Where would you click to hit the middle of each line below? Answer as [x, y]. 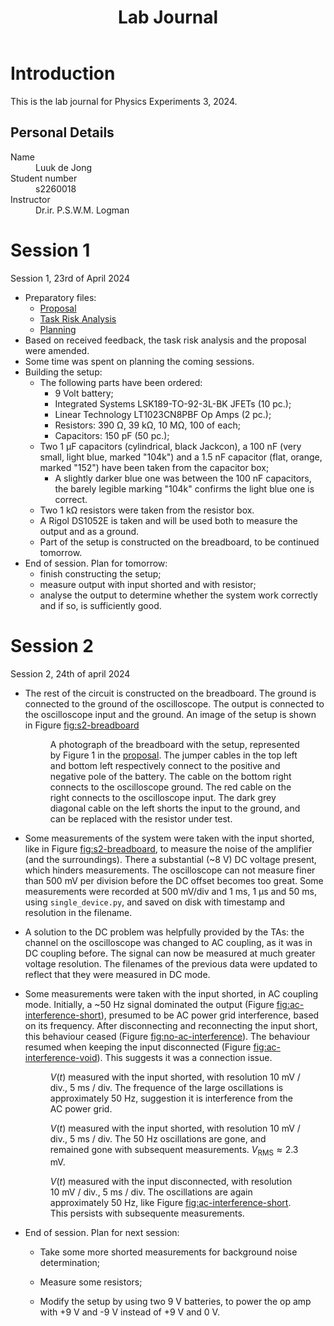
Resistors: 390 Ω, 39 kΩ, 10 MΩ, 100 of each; [147, 425]
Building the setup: [63, 372]
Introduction [63, 73]
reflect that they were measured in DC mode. [117, 974]
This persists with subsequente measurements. [147, 1213]
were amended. [57, 350]
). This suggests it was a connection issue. [184, 1057]
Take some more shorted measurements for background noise [168, 1252]
